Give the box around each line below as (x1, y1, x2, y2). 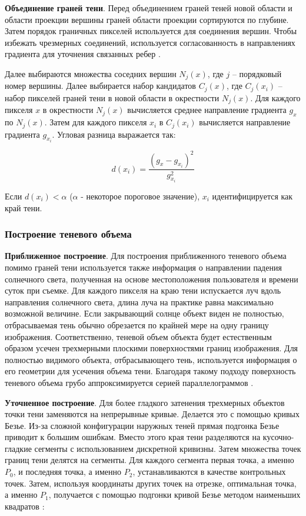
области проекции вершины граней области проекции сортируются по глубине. (5, 13, 289, 25)
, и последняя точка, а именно (13, 465, 122, 478)
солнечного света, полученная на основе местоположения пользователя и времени (5, 272, 298, 285)
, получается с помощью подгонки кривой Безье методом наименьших (48, 488, 301, 501)
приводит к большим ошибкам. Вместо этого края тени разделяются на (5, 431, 261, 443)
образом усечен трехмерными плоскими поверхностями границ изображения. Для (5, 342, 298, 354)
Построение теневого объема (5, 227, 132, 241)
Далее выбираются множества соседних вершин (5, 67, 177, 79)
